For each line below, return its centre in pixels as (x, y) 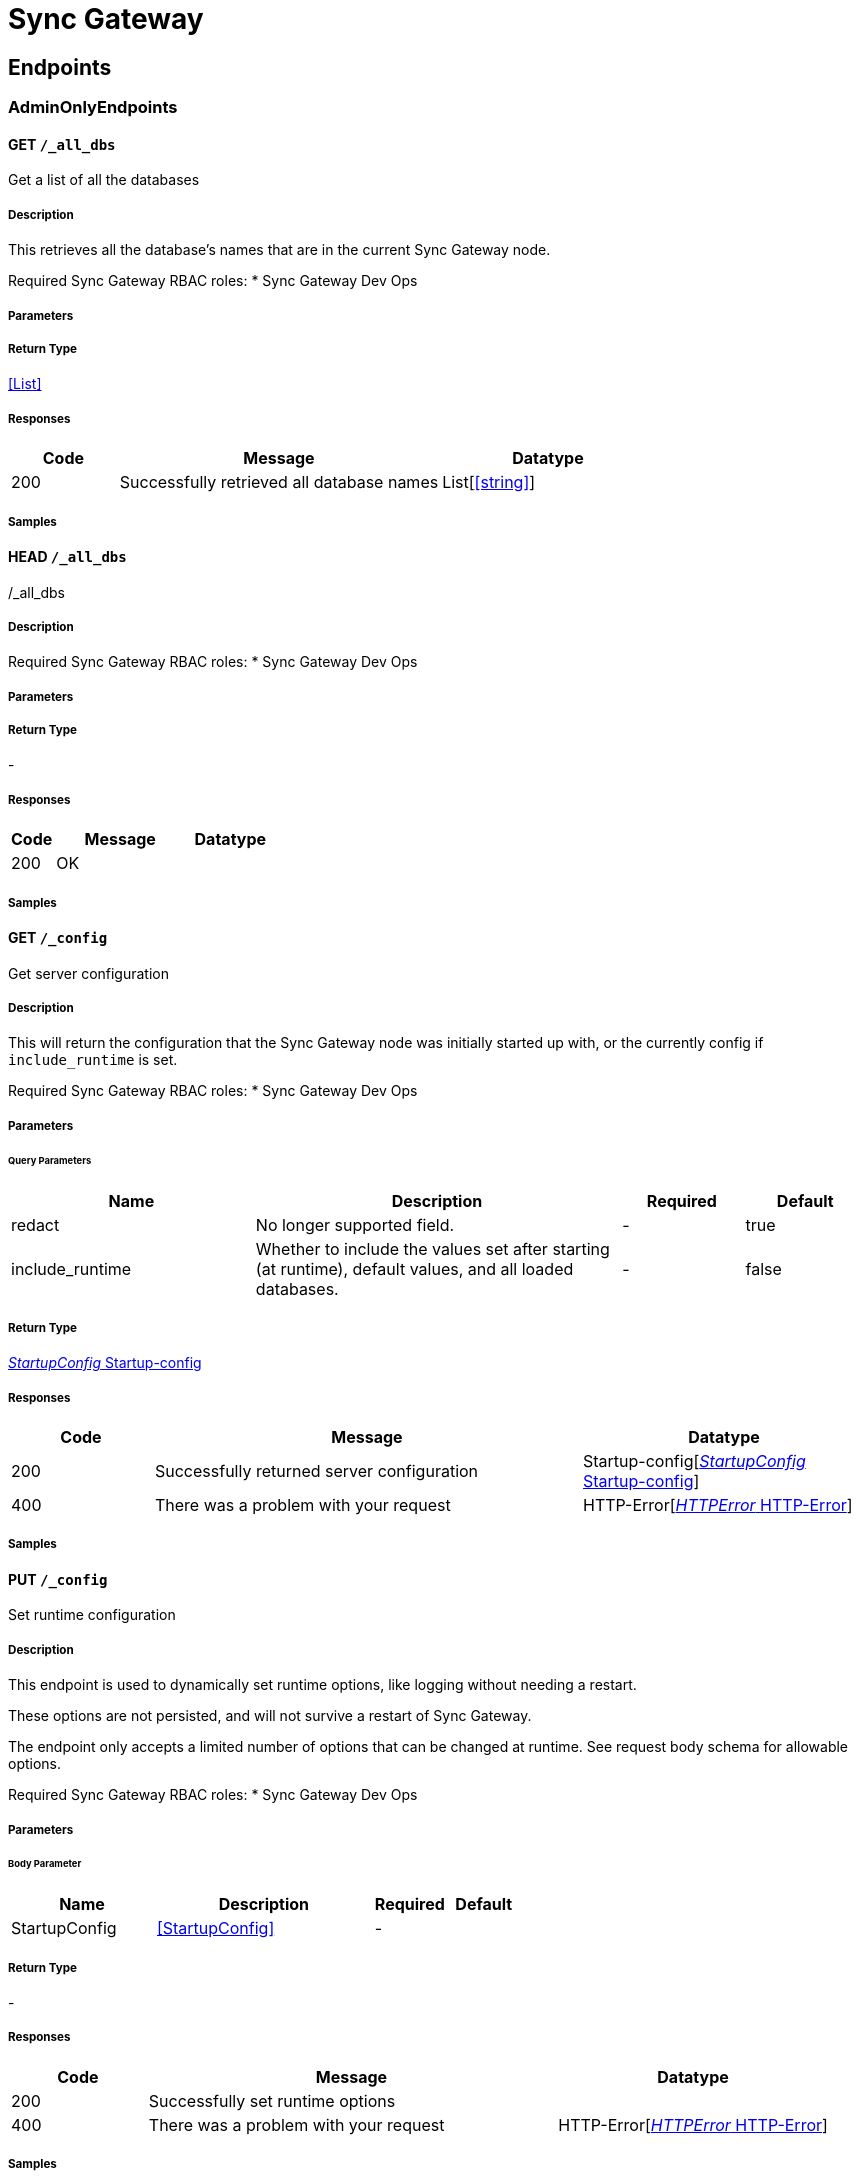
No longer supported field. (355, 1224)
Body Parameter (45, 1864)
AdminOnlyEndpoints (93, 107)
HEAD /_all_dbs (67, 556)
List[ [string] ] (489, 482)
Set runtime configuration (92, 1615)
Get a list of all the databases (104, 180)
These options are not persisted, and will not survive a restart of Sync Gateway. (270, 1716)
